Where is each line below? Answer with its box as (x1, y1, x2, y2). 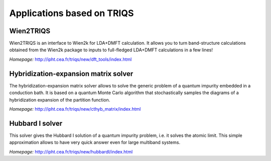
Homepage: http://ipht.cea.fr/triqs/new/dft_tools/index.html (9, 56, 132, 62)
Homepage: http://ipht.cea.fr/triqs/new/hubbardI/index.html (9, 148, 133, 154)
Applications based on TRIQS (9, 8, 134, 19)
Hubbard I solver (9, 119, 63, 128)
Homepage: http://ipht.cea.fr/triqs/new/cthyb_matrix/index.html (9, 106, 141, 112)
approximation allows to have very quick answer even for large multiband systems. (9, 139, 181, 145)
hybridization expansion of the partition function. (9, 97, 110, 103)
